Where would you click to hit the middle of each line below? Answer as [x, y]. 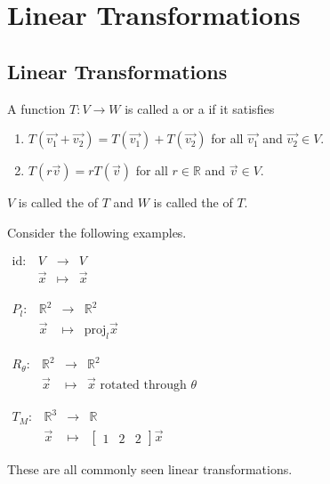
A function [36, 108]
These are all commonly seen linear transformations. [150, 469]
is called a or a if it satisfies [200, 108]
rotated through [143, 385]
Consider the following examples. [97, 232]
